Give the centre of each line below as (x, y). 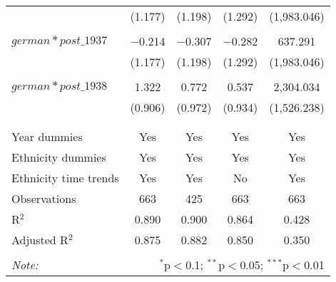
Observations (44, 198)
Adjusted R (40, 240)
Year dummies (47, 136)
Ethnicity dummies (59, 157)
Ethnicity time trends (65, 178)
